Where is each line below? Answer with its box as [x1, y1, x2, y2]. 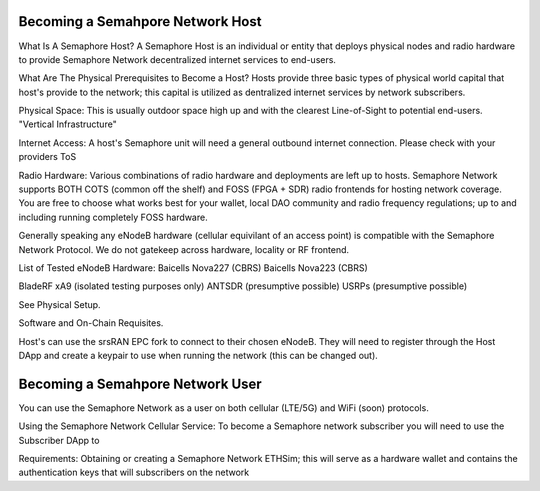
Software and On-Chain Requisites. [18, 317, 164, 329]
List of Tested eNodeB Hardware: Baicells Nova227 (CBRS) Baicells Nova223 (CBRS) [18, 261, 369, 274]
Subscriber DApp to [18, 434, 100, 446]
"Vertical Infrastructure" [18, 118, 117, 130]
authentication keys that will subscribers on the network [18, 466, 250, 479]
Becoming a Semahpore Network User [18, 375, 262, 392]
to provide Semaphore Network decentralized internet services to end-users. [18, 53, 337, 65]
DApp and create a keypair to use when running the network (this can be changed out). [18, 349, 379, 361]
